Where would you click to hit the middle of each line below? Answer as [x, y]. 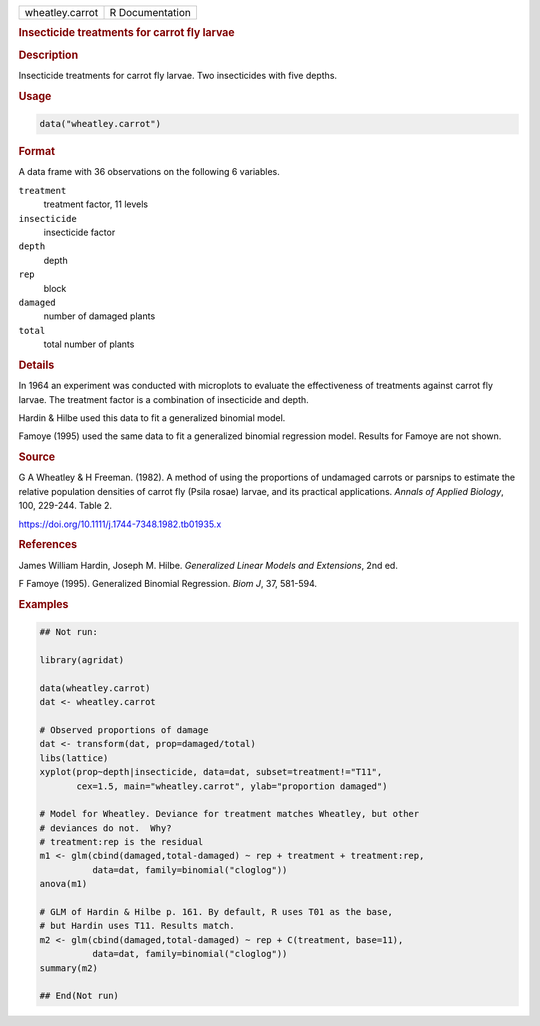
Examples [43, 604]
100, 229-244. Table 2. [65, 506]
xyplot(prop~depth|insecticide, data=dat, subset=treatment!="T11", [211, 772]
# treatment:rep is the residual [121, 842]
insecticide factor [79, 232]
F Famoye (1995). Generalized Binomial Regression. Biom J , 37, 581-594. [168, 583]
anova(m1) [63, 884]
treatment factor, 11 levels [96, 204]
